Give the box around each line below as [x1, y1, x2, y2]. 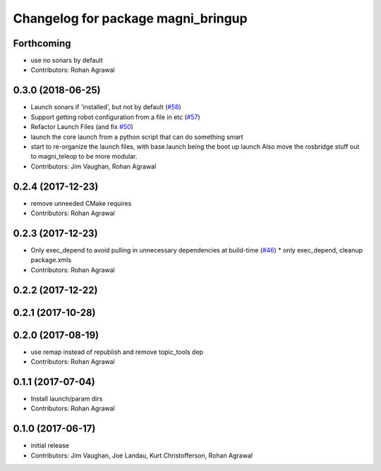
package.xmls [30, 256, 72, 264]
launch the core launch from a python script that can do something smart [30, 133, 243, 141]
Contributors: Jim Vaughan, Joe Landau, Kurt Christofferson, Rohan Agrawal [30, 451, 253, 460]
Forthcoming [13, 37, 71, 49]
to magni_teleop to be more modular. [30, 152, 138, 161]
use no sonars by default [30, 56, 104, 65]
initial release [30, 441, 70, 450]
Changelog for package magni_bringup [13, 11, 248, 26]
